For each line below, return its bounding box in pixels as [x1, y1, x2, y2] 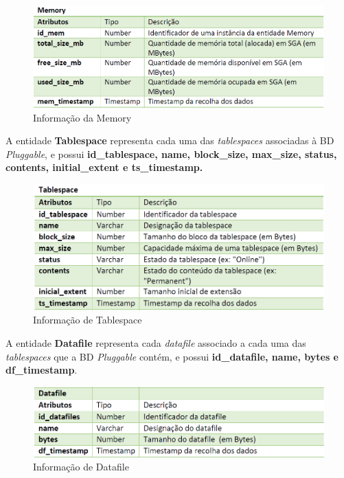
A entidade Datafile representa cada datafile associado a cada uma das [5, 336, 306, 350]
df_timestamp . [5, 363, 78, 377]
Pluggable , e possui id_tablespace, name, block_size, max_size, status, [5, 146, 337, 161]
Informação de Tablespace [33, 312, 142, 327]
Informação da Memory [33, 110, 132, 124]
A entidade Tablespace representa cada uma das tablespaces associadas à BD [5, 133, 334, 148]
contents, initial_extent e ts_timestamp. [5, 160, 203, 174]
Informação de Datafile [33, 459, 129, 474]
